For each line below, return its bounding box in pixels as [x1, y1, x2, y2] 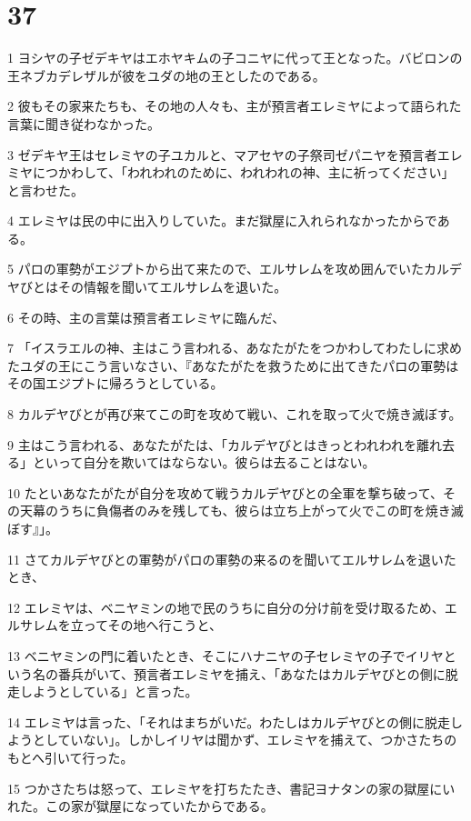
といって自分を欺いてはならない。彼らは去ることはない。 [32, 453, 376, 472]
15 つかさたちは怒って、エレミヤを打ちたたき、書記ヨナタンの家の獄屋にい [7, 778, 456, 797]
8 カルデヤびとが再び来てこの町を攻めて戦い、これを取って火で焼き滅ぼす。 [7, 405, 462, 424]
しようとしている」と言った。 [19, 682, 198, 701]
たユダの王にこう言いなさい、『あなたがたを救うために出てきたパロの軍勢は [7, 355, 459, 375]
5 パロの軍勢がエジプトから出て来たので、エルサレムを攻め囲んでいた [7, 259, 425, 278]
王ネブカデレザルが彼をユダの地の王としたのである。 [7, 65, 326, 85]
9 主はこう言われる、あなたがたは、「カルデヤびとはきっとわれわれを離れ [7, 435, 442, 454]
